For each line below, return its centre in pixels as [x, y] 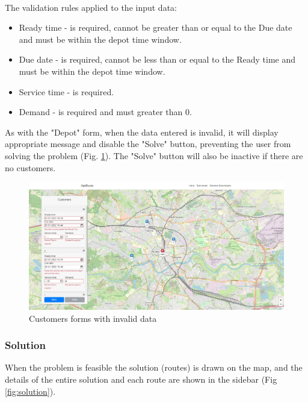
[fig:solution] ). [30, 391]
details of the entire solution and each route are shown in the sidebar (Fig [141, 379]
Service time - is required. [66, 91]
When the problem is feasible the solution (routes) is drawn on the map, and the [154, 367]
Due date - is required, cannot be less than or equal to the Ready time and [157, 59]
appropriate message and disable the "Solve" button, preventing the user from [148, 144]
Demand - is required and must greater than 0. [105, 112]
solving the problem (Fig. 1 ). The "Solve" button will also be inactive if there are [154, 155]
